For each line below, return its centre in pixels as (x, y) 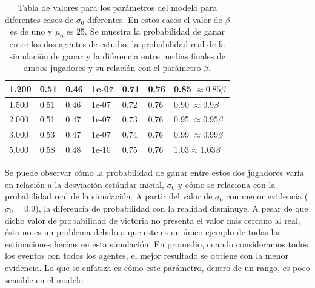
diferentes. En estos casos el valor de (155, 19)
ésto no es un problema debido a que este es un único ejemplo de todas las (143, 232)
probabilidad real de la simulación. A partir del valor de (109, 196)
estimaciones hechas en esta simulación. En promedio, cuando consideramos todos (157, 243)
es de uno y (31, 31)
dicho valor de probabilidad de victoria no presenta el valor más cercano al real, (153, 220)
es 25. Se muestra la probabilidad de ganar (145, 31)
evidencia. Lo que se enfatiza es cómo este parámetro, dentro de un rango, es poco (157, 267)
